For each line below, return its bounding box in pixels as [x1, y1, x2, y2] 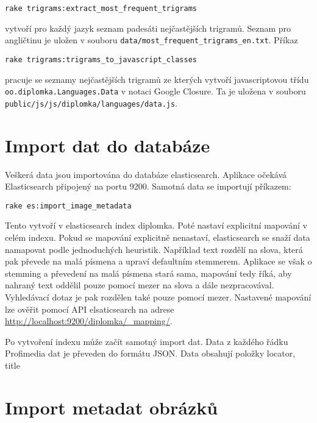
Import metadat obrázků [5, 394, 218, 419]
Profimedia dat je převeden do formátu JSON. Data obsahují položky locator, [5, 347, 296, 360]
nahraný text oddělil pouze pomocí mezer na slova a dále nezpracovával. [5, 279, 274, 291]
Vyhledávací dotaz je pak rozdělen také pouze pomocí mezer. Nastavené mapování [5, 291, 312, 303]
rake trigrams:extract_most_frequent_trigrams [5, 4, 197, 13]
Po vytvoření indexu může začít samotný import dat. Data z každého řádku [5, 335, 288, 347]
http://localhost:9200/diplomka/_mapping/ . [5, 315, 173, 327]
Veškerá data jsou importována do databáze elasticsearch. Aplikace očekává [5, 168, 287, 180]
